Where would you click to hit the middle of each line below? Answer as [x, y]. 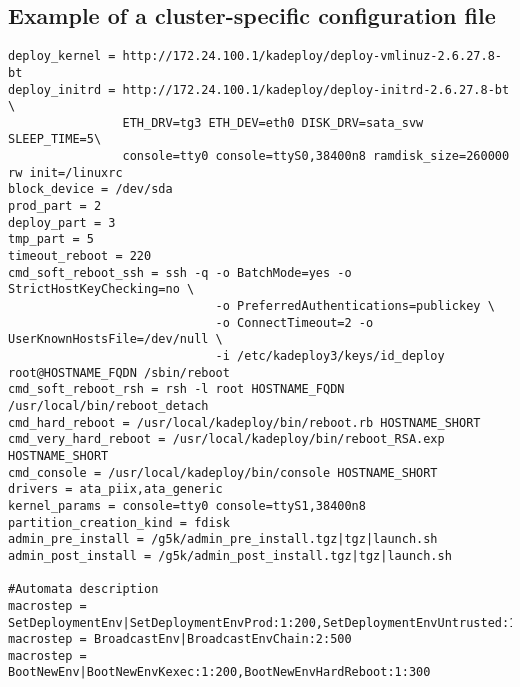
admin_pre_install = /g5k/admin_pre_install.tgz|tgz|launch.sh [223, 539]
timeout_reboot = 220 [80, 256]
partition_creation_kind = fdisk [119, 522]
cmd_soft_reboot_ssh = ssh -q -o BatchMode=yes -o [180, 272]
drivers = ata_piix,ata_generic [115, 489]
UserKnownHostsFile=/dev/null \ [115, 339]
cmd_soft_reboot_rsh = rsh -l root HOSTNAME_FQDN [176, 389]
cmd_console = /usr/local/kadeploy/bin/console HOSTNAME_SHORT [223, 472]
